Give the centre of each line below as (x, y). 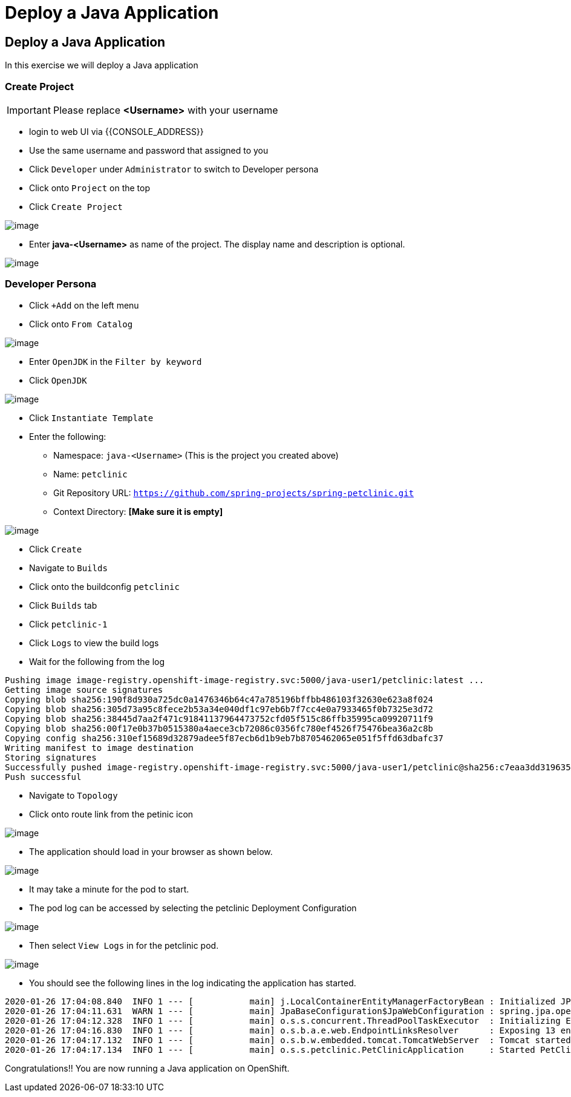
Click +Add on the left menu (84, 305)
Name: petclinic (90, 474)
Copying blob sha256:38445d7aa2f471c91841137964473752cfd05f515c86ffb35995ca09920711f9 (219, 719)
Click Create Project (76, 206)
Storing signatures (51, 757)
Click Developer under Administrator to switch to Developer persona (174, 169)
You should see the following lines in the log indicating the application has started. (193, 983)
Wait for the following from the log (97, 661)
